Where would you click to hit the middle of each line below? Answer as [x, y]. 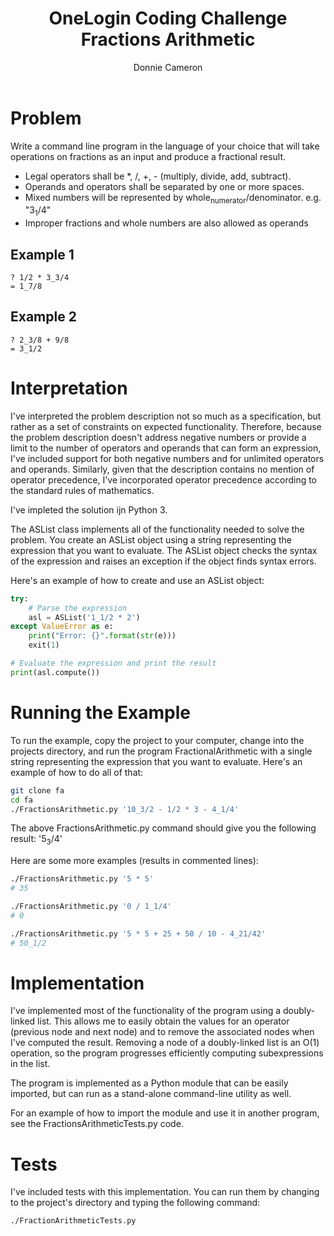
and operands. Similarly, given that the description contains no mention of [162, 469]
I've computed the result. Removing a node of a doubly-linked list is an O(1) [165, 1043]
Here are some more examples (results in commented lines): [134, 861]
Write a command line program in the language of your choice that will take [165, 146]
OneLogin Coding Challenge [168, 18]
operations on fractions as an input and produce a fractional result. [148, 156]
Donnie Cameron [168, 67]
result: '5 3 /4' [36, 840]
